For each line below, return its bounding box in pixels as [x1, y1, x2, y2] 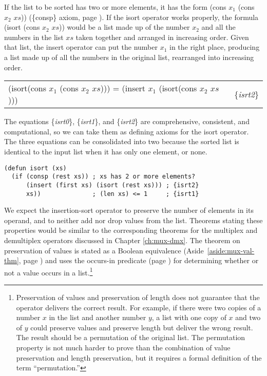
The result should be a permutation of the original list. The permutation [16, 332, 245, 343]
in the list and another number [49, 312, 146, 323]
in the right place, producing [169, 42, 260, 52]
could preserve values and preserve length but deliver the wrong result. [30, 322, 253, 332]
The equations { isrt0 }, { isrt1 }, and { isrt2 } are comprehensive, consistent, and [4, 116, 250, 127]
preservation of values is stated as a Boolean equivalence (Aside [4, 245, 204, 255]
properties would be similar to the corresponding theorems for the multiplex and [4, 225, 258, 235]
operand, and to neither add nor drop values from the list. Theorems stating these [4, 214, 263, 225]
